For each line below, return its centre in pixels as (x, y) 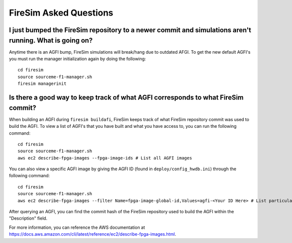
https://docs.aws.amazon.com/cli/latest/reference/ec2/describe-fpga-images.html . (92, 234)
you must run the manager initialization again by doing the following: (77, 59)
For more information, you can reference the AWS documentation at (77, 227)
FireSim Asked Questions (61, 13)
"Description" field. (28, 218)
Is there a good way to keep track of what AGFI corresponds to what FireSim (126, 98)
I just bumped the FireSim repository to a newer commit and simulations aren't (130, 30)
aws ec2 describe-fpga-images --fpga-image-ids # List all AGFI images (105, 158)
